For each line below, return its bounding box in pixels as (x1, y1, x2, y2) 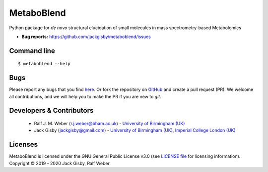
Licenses (9, 140, 38, 149)
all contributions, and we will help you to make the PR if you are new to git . (9, 93, 161, 99)
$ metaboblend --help (18, 61, 70, 67)
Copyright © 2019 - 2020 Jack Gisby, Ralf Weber (9, 160, 110, 166)
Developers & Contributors (9, 106, 94, 115)
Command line (9, 46, 56, 55)
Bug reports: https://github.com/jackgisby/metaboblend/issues (21, 34, 151, 40)
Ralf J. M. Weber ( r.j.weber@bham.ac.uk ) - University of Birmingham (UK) (34, 121, 185, 127)
